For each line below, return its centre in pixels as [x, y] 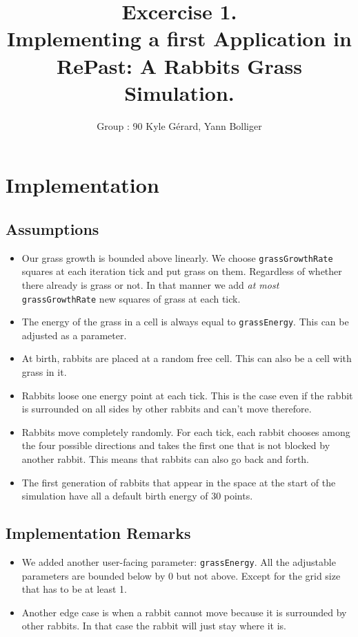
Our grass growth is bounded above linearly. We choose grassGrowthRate [177, 257]
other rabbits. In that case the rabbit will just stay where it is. [154, 626]
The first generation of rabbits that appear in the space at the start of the [179, 482]
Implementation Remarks [98, 533]
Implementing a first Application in [179, 38]
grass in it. [44, 372]
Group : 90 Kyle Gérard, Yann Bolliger [179, 125]
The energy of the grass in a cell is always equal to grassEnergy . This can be [185, 322]
